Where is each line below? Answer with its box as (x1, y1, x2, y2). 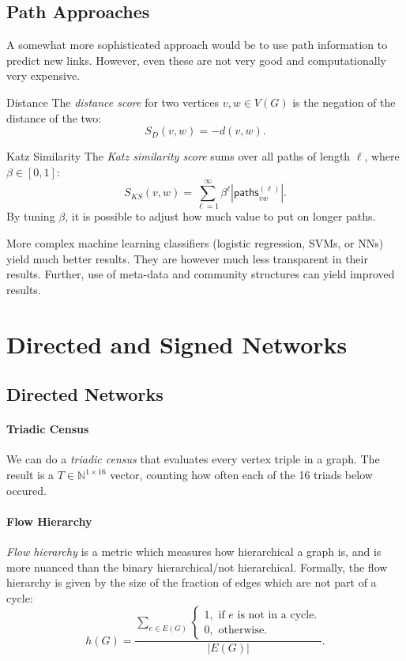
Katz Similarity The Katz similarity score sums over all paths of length (6, 148, 351, 164)
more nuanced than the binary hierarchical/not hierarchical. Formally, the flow (6, 558, 388, 575)
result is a (6, 466, 55, 482)
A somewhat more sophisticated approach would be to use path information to (6, 36, 388, 53)
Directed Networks (6, 382, 164, 406)
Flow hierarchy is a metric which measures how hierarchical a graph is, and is (6, 542, 382, 559)
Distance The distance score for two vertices (6, 93, 220, 110)
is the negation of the (292, 93, 396, 110)
